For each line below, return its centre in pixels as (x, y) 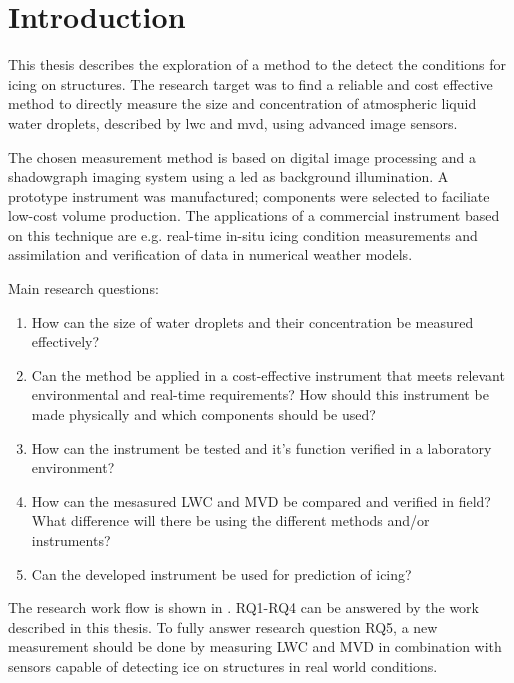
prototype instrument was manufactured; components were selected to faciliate (249, 195)
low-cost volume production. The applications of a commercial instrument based (254, 215)
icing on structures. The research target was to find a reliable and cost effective (250, 83)
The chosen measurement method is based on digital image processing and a (242, 156)
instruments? (71, 540)
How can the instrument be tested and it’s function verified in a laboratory (261, 447)
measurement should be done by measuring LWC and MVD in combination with (255, 646)
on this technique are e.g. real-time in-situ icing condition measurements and (243, 234)
